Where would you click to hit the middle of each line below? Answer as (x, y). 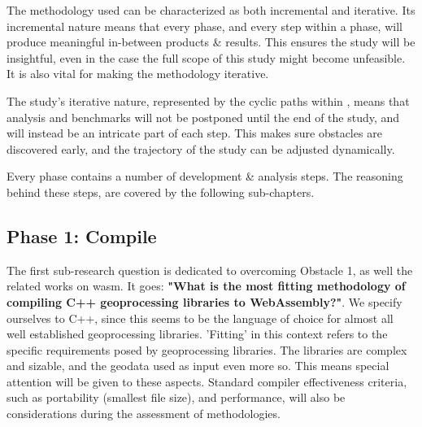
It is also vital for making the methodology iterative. (138, 74)
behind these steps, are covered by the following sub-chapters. (161, 192)
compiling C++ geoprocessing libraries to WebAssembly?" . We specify (204, 301)
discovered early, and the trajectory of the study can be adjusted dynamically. (201, 148)
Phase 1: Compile (82, 235)
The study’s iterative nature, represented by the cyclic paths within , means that (208, 100)
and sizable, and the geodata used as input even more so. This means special (198, 366)
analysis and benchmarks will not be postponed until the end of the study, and (203, 117)
